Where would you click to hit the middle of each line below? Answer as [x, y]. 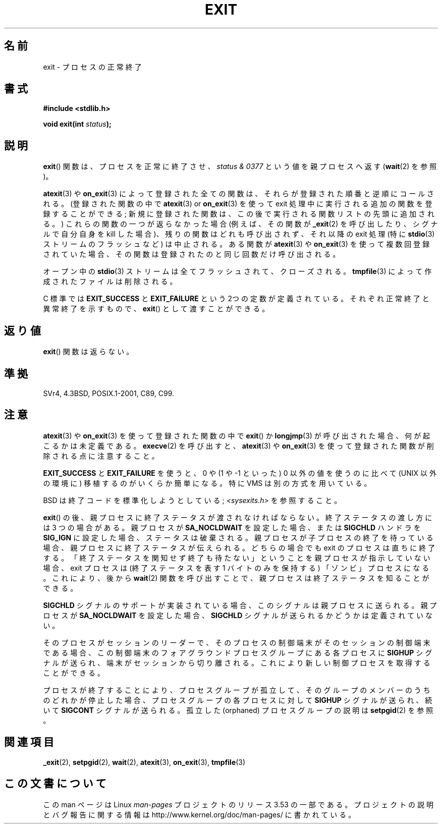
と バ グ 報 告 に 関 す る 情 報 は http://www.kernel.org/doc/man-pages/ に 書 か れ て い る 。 [199, 814]
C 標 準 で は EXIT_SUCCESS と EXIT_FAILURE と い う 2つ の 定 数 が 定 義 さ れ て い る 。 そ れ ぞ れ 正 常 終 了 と [236, 299]
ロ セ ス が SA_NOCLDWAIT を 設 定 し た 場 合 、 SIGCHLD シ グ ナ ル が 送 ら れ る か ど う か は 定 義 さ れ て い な [238, 615]
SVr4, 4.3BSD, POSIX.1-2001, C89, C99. [109, 393]
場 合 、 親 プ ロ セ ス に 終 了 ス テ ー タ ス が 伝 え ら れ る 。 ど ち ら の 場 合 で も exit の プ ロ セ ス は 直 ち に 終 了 [239, 547]
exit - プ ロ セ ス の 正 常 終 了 [92, 67]
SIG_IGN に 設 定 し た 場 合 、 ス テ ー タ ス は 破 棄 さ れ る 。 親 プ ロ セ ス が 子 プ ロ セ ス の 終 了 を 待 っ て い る [238, 537]
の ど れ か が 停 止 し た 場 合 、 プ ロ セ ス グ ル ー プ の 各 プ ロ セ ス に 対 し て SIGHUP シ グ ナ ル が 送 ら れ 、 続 [238, 700]
